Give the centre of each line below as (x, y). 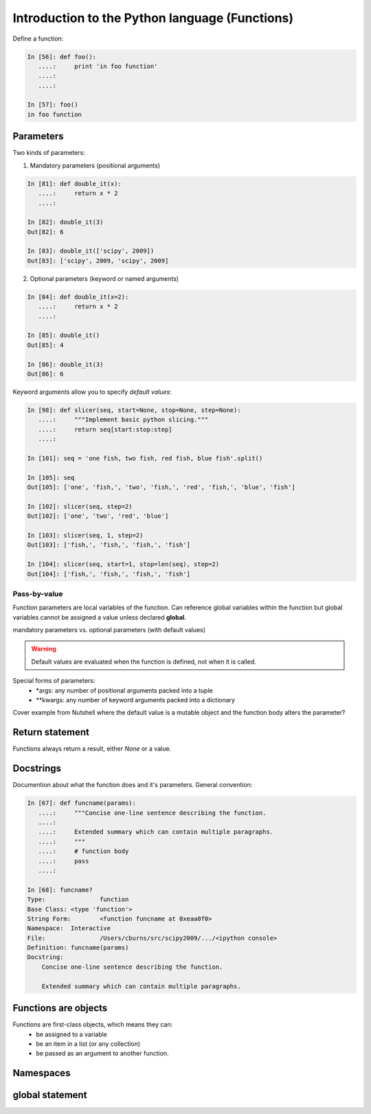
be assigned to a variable (72, 1034)
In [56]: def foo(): (61, 56)
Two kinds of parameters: (49, 153)
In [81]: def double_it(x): (74, 183)
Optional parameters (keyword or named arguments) (104, 278)
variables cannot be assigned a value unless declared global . (100, 617)
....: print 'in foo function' (98, 66)
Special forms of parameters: (54, 681)
